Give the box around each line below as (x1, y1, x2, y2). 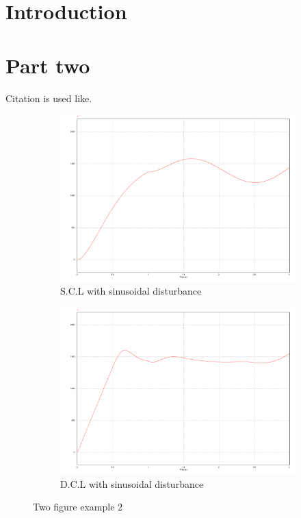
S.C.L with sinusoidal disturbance (60, 284, 202, 298)
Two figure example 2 (33, 500, 123, 514)
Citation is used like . (5, 90, 92, 105)
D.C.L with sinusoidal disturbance (60, 476, 204, 491)
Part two (5, 51, 90, 79)
